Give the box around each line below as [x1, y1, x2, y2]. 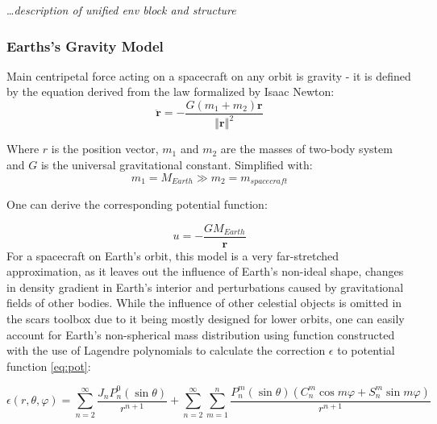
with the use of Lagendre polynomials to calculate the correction [6, 342, 326, 359]
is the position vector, [51, 140, 159, 157]
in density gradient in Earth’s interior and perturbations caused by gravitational [6, 278, 404, 295]
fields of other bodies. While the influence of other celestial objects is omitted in [6, 294, 402, 311]
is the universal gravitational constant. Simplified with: [40, 156, 313, 173]
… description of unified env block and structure [6, 2, 236, 18]
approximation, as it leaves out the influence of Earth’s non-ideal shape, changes [6, 263, 404, 280]
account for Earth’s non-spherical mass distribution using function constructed [6, 326, 395, 343]
